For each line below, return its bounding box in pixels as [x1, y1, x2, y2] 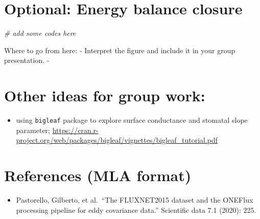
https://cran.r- [52, 124, 99, 135]
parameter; [16, 124, 50, 135]
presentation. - [4, 55, 50, 65]
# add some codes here [4, 28, 76, 38]
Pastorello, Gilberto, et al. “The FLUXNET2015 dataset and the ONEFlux [16, 194, 253, 205]
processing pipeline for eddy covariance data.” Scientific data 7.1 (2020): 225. [16, 204, 256, 215]
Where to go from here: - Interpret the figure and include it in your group [4, 45, 235, 55]
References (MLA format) [4, 165, 192, 186]
